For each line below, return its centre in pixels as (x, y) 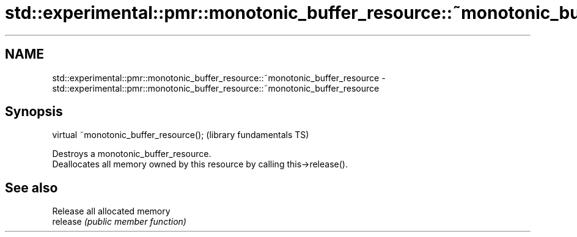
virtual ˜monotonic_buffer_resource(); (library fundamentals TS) (181, 135)
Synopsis (34, 112)
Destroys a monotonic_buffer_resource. (132, 154)
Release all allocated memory (111, 211)
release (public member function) (119, 222)
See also (31, 188)
